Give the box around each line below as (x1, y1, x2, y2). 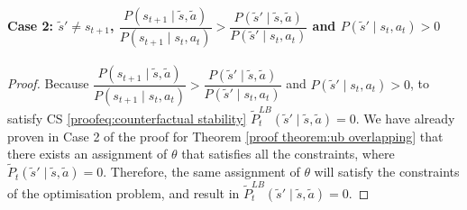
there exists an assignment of (7, 144, 168, 163)
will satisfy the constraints (314, 162, 460, 181)
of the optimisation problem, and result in (7, 183, 240, 202)
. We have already (355, 108, 455, 127)
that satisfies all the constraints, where (181, 144, 395, 163)
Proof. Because (7, 74, 89, 93)
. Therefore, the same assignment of (103, 162, 300, 181)
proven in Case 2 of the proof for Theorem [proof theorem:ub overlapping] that (7, 126, 444, 145)
